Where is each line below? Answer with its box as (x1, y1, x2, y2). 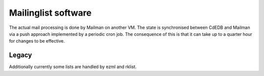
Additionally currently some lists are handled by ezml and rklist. (9, 64, 137, 70)
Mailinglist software (9, 7, 92, 18)
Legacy (9, 51, 32, 59)
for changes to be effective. (9, 38, 65, 44)
